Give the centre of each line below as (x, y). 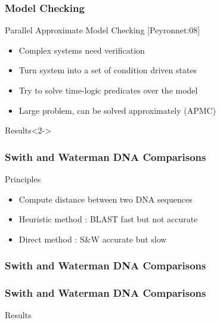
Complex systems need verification (82, 50)
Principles (23, 179)
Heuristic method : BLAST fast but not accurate (108, 219)
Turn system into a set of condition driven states (108, 70)
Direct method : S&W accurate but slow (93, 239)
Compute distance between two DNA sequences (106, 199)
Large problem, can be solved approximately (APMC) (117, 110)
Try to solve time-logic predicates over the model (108, 90)
